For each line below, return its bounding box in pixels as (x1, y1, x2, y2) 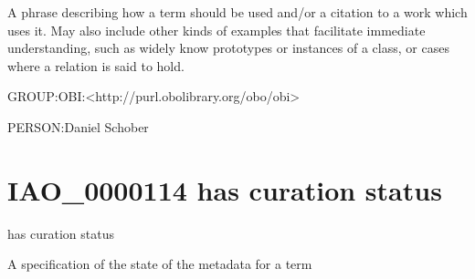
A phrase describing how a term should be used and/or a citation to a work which (7, 3, 468, 21)
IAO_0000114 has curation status (7, 170, 442, 208)
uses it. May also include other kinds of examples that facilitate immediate (7, 20, 426, 39)
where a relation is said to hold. (7, 56, 185, 75)
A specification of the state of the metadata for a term (7, 254, 312, 274)
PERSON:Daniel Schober (7, 117, 149, 136)
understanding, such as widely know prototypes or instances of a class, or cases (7, 38, 449, 57)
